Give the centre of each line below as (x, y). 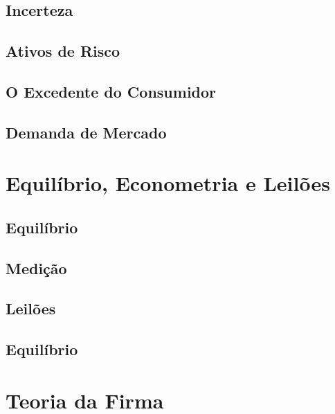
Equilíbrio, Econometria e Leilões (168, 183)
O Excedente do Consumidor (111, 91)
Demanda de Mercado (86, 132)
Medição (36, 268)
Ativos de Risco (63, 51)
